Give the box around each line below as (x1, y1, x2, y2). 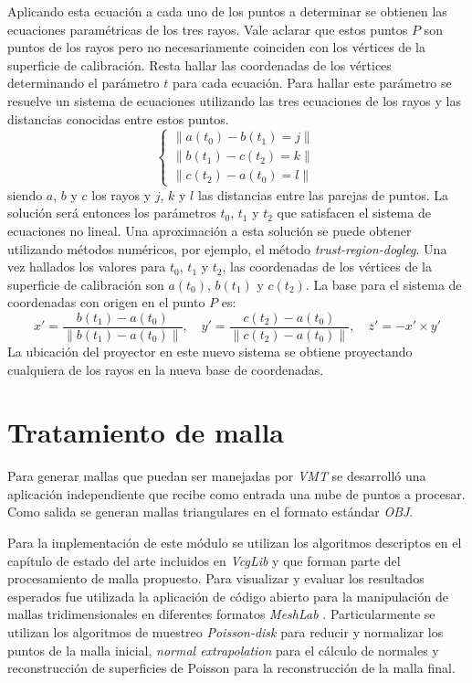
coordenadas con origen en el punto (7, 293, 205, 312)
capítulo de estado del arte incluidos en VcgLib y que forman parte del (7, 550, 401, 570)
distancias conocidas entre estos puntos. (7, 109, 229, 128)
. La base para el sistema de (305, 274, 462, 293)
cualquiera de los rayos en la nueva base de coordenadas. (7, 359, 324, 379)
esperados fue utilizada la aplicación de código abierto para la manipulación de (7, 586, 448, 605)
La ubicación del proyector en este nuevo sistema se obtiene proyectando (7, 341, 413, 360)
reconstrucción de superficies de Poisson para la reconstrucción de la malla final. (7, 658, 456, 678)
